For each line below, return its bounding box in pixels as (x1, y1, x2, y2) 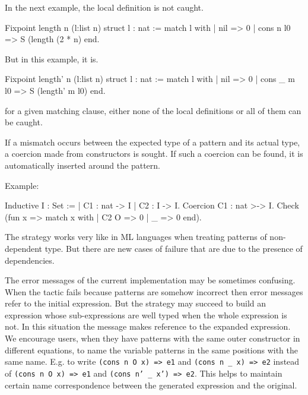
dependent (5, 242, 43, 254)
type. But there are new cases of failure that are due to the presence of (45, 242, 303, 254)
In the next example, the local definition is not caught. (5, 1, 204, 13)
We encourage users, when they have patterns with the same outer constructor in (5, 332, 300, 345)
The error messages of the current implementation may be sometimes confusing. (5, 274, 296, 286)
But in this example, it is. (5, 52, 99, 65)
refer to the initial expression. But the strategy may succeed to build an (5, 297, 266, 309)
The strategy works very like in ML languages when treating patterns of (5, 230, 267, 243)
